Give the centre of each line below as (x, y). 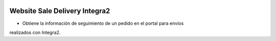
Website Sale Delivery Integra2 (60, 11)
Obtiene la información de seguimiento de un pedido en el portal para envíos (103, 23)
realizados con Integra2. (35, 32)
